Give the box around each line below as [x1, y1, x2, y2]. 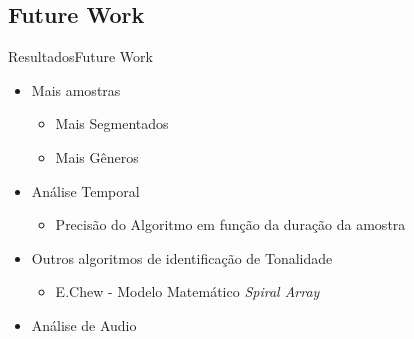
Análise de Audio [31, 314, 137, 335]
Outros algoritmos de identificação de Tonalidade [31, 247, 333, 268]
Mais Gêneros [55, 146, 139, 167]
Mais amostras [31, 79, 121, 100]
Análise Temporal [31, 180, 140, 201]
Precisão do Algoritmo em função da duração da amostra [55, 214, 406, 235]
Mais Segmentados [55, 113, 169, 134]
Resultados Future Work [8, 46, 153, 67]
